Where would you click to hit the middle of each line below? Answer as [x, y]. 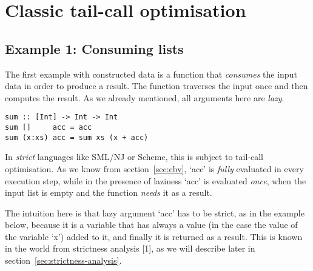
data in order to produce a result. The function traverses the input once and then [156, 86]
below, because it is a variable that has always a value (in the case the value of [151, 225]
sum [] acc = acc [49, 128]
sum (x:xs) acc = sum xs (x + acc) [77, 137]
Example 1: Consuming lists [94, 48]
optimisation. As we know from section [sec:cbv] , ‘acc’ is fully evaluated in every [154, 168]
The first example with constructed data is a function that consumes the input [151, 74]
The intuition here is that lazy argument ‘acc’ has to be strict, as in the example [155, 212]
